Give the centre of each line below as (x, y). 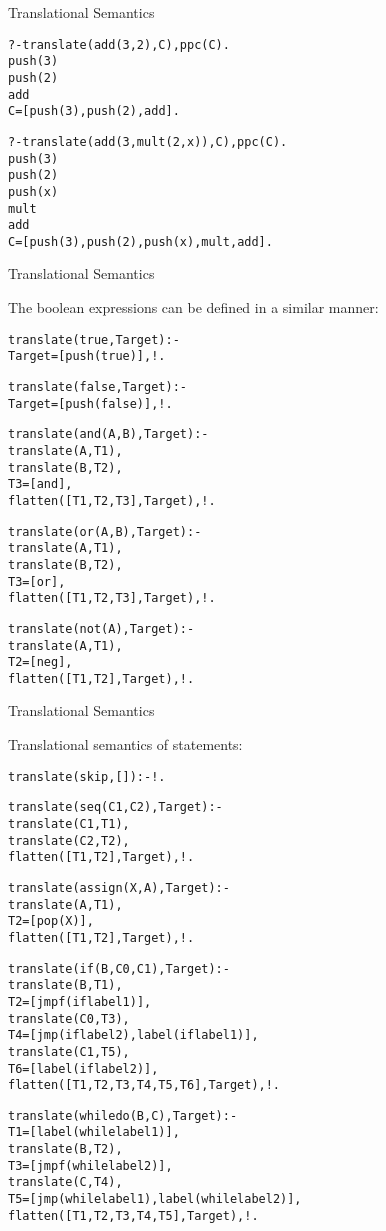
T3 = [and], (40, 484)
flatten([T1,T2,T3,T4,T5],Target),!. (133, 1215)
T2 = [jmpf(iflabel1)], (80, 1001)
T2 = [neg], (40, 662)
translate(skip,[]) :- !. (87, 776)
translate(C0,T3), (69, 1018)
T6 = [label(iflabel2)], (83, 1068)
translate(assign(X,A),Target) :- (119, 887)
